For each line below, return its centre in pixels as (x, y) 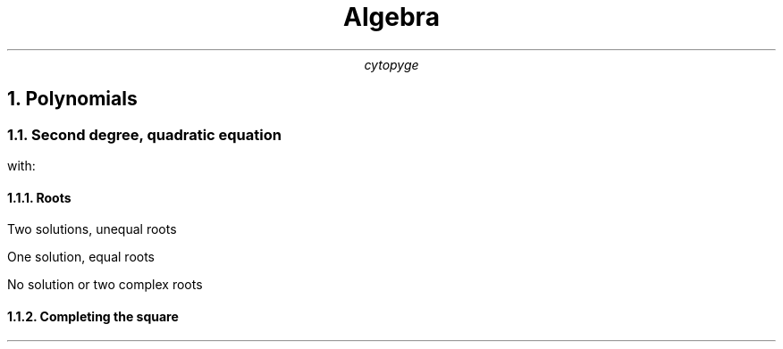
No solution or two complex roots (105, 285)
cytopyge (391, 64)
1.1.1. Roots (39, 197)
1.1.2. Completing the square (93, 316)
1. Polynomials (72, 99)
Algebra (391, 17)
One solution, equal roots (81, 257)
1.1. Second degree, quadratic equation (144, 134)
